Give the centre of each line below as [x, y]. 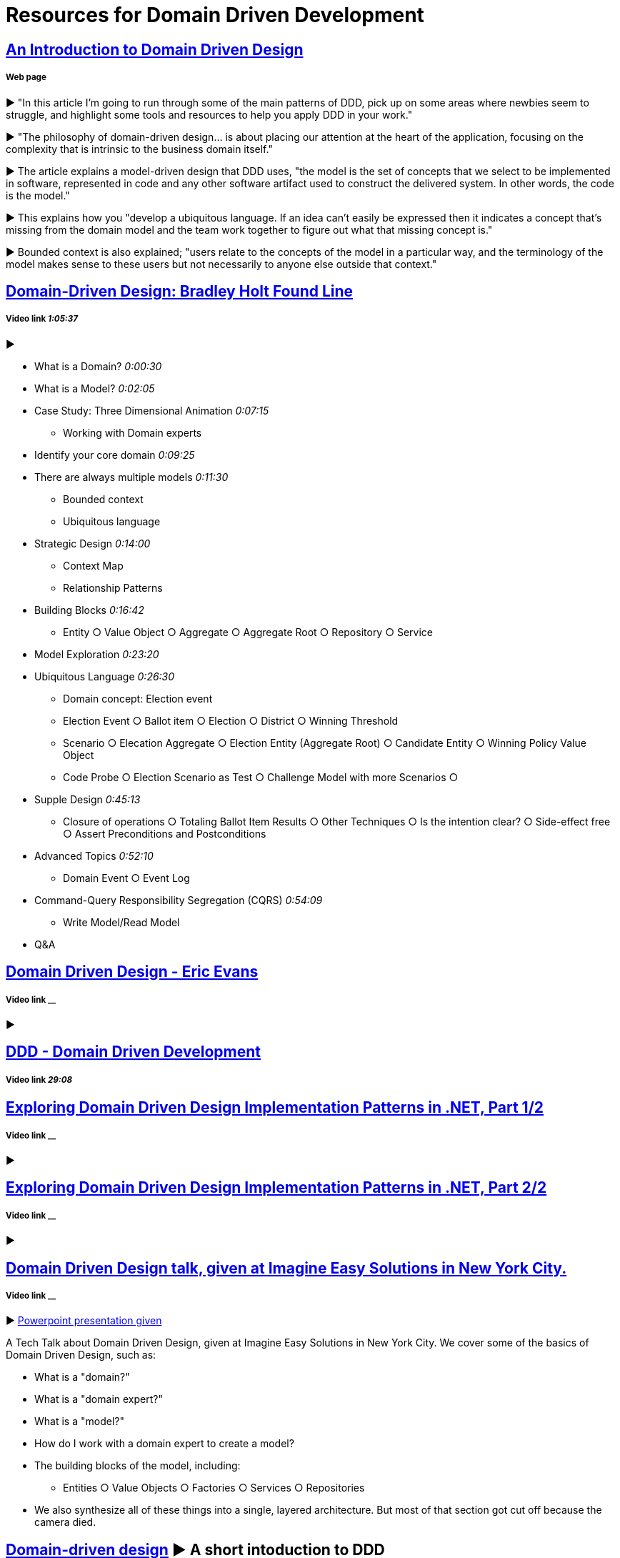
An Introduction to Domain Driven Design [155, 49]
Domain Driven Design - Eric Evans [132, 972]
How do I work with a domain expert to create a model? [164, 1444]
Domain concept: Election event [138, 698]
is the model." [38, 195]
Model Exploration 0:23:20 [97, 654]
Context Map [93, 565]
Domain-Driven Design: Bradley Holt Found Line [180, 291]
